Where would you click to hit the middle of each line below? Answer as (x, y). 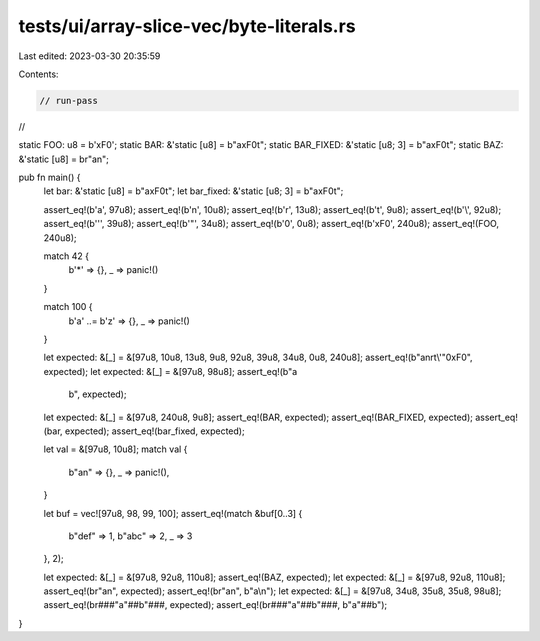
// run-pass (69, 100)
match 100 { (68, 307)
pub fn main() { (49, 177)
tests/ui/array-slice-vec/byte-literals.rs (187, 26)
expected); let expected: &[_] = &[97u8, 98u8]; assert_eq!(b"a (170, 371)
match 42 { (66, 256)
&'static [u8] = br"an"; (64, 159)
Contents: (38, 74)
